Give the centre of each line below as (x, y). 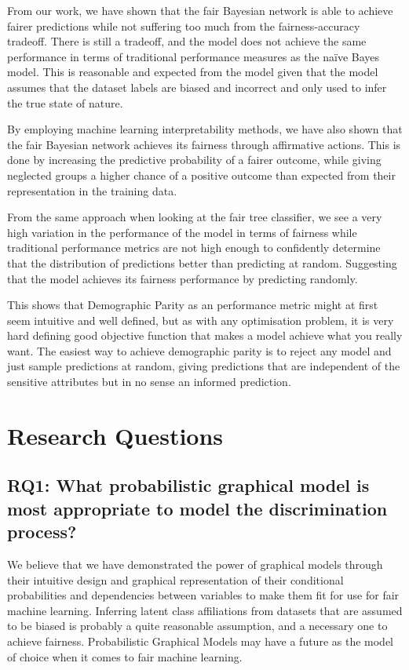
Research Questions (115, 435)
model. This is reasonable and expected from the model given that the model (193, 72)
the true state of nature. (65, 102)
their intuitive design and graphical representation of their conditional (175, 579)
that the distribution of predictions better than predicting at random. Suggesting (202, 262)
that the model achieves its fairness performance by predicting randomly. (183, 278)
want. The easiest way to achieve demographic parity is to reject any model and (199, 350)
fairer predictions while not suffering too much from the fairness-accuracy (184, 25)
